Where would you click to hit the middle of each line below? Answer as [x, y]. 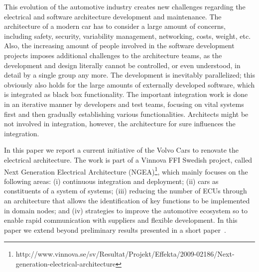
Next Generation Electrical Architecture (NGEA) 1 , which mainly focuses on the [126, 171]
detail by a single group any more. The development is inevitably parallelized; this [129, 75]
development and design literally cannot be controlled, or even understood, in [122, 65]
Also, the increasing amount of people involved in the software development [119, 45]
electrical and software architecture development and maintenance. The [113, 16]
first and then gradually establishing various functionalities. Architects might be [126, 114]
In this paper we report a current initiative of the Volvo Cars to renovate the [121, 150]
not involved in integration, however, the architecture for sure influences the [120, 124]
